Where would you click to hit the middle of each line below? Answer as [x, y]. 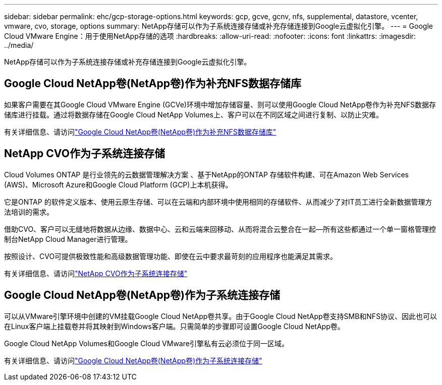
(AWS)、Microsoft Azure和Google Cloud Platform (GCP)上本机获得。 [118, 184]
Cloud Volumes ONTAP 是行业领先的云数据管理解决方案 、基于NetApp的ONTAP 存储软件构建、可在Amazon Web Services [206, 174]
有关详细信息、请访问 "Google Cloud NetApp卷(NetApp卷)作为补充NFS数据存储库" [140, 132]
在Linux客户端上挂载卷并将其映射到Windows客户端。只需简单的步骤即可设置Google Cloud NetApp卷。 [174, 326]
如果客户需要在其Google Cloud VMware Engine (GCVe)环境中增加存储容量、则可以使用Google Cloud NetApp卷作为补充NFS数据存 [220, 104]
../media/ [19, 45]
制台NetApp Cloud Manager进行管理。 [68, 239]
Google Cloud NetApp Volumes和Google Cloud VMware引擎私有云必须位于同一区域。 [146, 343]
